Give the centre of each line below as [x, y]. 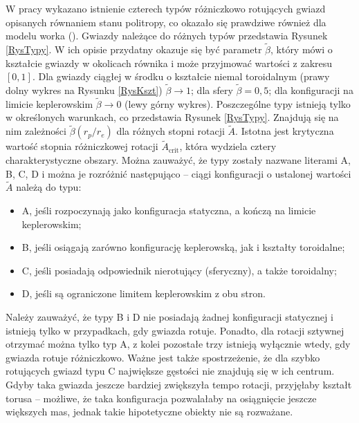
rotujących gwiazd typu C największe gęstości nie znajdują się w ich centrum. [170, 371]
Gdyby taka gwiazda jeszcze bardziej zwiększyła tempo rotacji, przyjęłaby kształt [179, 384]
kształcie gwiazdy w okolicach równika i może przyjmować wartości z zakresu [169, 63]
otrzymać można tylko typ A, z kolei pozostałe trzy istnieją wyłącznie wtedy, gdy [178, 344]
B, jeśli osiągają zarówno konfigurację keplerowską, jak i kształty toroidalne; [183, 247]
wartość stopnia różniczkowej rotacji [82, 146]
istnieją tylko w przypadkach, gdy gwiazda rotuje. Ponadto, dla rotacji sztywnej [175, 330]
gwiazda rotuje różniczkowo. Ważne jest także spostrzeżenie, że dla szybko [163, 357]
